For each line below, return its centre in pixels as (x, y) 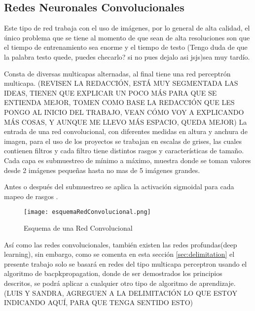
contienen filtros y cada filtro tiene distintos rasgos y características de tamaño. (124, 151)
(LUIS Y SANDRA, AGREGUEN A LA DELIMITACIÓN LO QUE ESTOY (121, 293)
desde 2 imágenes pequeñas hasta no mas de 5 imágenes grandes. (102, 170)
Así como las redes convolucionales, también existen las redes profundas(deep (121, 244)
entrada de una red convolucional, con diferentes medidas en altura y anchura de (126, 131)
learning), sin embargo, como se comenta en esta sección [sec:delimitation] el (119, 254)
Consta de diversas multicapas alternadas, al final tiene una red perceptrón (117, 73)
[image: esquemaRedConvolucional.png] (87, 212)
